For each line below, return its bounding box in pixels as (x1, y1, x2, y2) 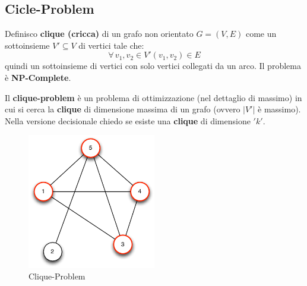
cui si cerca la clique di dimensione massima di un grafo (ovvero (5, 103, 240, 115)
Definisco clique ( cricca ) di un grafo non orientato (5, 27, 194, 40)
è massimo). (258, 103, 301, 115)
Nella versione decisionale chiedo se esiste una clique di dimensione (5, 114, 251, 127)
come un (245, 27, 277, 40)
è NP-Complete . (5, 71, 71, 83)
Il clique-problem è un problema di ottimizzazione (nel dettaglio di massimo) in (5, 91, 302, 103)
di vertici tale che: (78, 39, 144, 51)
